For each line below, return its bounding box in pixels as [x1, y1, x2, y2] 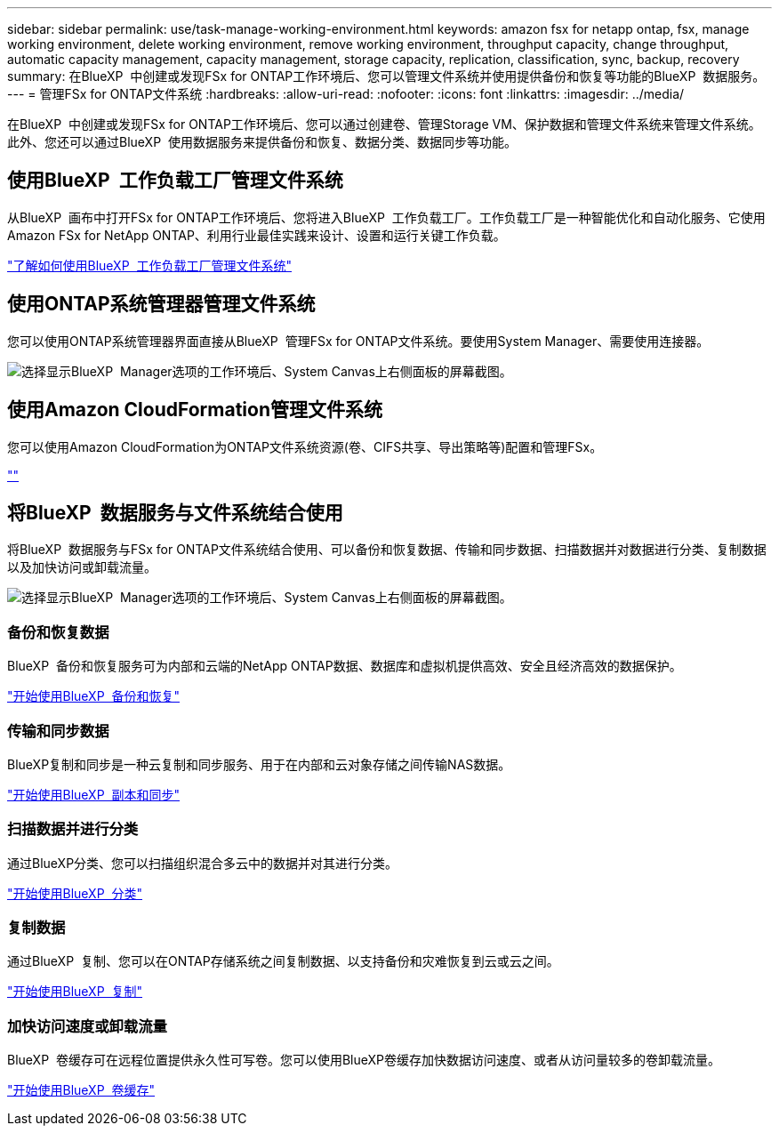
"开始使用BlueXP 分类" [7, 885, 143, 901]
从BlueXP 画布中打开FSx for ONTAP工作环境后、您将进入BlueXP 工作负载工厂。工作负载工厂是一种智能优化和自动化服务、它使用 [7, 209, 766, 225]
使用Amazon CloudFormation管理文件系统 [7, 398, 382, 422]
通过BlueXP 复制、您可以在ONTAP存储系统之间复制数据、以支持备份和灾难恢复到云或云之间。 [7, 953, 559, 969]
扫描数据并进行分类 [7, 820, 139, 839]
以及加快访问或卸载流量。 [7, 559, 157, 575]
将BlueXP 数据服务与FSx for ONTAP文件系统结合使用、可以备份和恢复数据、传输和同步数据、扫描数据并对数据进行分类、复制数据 [7, 542, 767, 558]
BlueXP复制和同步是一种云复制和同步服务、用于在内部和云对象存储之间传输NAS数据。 [7, 756, 511, 772]
